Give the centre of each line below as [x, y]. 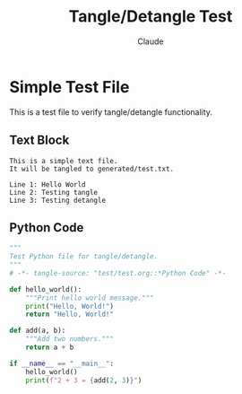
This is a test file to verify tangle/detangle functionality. [111, 112]
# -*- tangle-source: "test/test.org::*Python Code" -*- [118, 273]
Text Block [39, 140]
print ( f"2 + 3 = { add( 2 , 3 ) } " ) [84, 380]
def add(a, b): [38, 331]
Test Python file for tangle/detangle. [84, 257]
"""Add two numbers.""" [70, 339]
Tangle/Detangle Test [151, 17]
